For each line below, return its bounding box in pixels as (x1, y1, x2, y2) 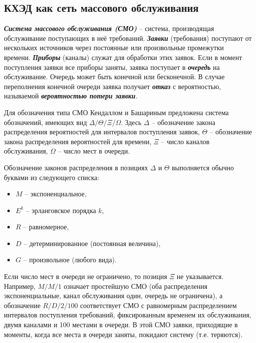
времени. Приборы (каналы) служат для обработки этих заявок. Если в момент (4, 52, 242, 62)
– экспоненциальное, (25, 188, 87, 199)
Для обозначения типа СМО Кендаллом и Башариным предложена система (4, 107, 229, 117)
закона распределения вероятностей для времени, (4, 136, 152, 146)
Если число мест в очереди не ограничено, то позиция (4, 271, 167, 281)
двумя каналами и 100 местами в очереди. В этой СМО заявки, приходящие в (4, 319, 238, 330)
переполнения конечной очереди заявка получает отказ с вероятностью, (4, 81, 221, 91)
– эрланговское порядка (26, 205, 96, 215)
